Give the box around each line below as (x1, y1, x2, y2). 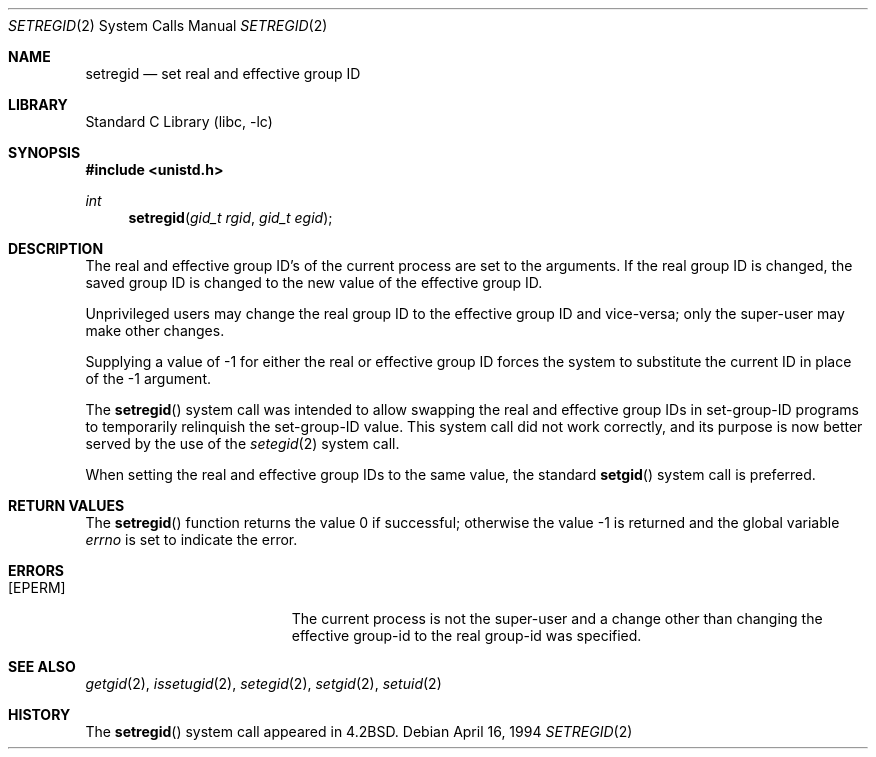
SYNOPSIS (8, 144, 81, 161)
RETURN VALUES (8, 497, 125, 514)
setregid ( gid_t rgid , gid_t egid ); (128, 209, 333, 226)
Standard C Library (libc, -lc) (85, 113, 273, 130)
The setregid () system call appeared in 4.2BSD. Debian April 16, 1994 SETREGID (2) (85, 723, 633, 740)
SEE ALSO (8, 658, 76, 675)
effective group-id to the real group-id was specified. (291, 627, 642, 644)
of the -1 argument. (85, 370, 212, 387)
